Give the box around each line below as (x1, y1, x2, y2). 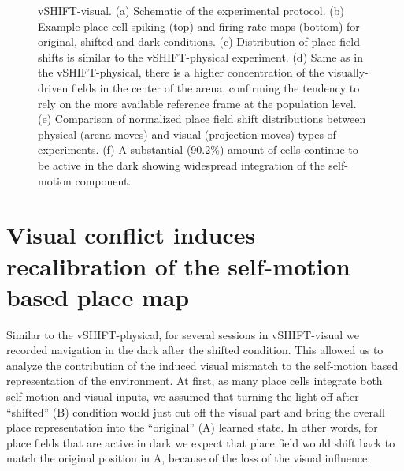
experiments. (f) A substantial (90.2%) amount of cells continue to (38, 141, 358, 158)
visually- (328, 64, 369, 80)
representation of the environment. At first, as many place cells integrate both (6, 372, 383, 389)
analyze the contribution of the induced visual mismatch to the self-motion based (6, 357, 398, 373)
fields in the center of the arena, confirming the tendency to (71, 79, 360, 95)
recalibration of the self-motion (6, 249, 350, 282)
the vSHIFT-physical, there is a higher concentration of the (38, 64, 324, 80)
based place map (6, 280, 190, 312)
